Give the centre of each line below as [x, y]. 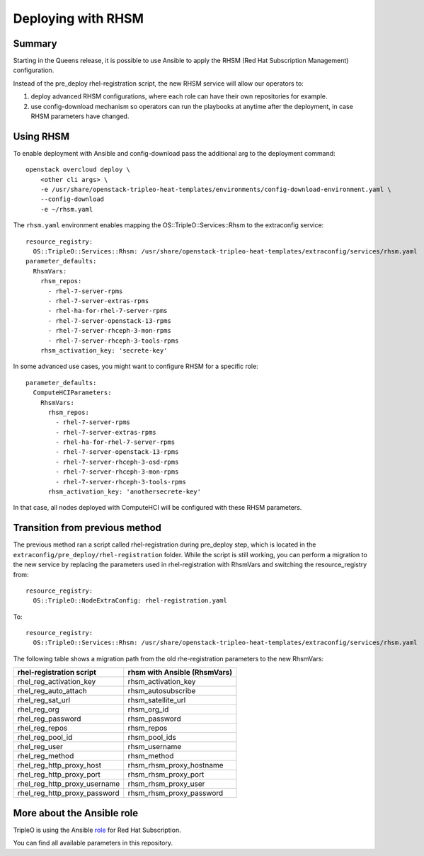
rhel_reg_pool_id [45, 738]
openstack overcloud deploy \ [78, 170]
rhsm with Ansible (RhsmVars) [180, 673]
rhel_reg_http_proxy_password [68, 793]
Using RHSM [41, 136]
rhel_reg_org [38, 709]
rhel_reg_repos [42, 728]
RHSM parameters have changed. [80, 116]
